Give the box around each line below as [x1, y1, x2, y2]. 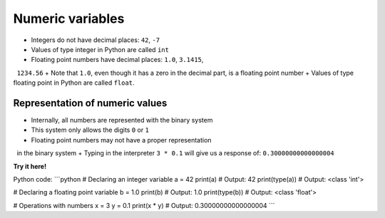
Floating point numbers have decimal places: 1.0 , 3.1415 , [31, 56, 204, 64]
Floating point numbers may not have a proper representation [31, 135, 212, 144]
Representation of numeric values [13, 97, 168, 109]
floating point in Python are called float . [13, 78, 135, 87]
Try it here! [13, 162, 46, 170]
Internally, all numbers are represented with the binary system [31, 116, 213, 125]
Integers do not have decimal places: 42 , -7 [31, 36, 160, 44]
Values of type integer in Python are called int [31, 45, 169, 53]
